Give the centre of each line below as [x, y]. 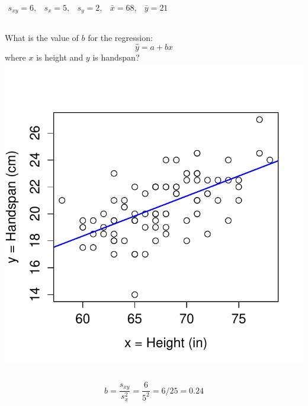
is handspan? [116, 57]
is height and [60, 57]
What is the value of [42, 38]
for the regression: [120, 38]
